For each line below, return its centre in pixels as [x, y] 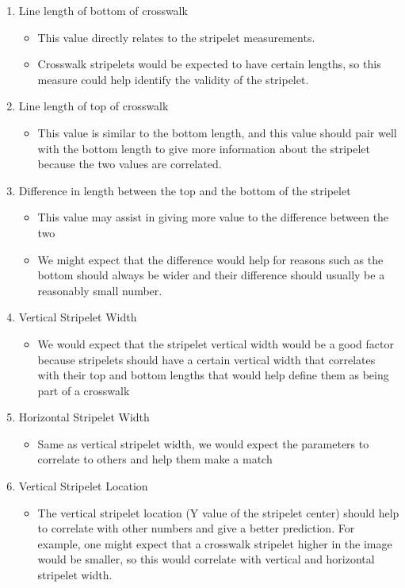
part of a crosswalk [84, 390]
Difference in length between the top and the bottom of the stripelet [185, 190]
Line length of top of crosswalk [94, 106]
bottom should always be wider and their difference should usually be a [211, 275]
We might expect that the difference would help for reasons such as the [210, 259]
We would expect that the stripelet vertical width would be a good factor [216, 343]
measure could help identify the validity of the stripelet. [173, 79]
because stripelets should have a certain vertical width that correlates [206, 359]
